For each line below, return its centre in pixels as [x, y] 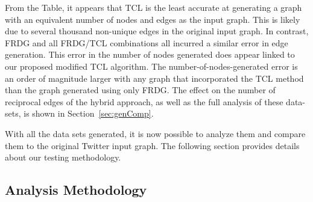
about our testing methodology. [63, 157]
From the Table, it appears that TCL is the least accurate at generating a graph [153, 7]
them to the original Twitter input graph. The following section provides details [152, 145]
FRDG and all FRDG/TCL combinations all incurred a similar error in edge [147, 42]
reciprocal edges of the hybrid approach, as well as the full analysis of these [144, 101]
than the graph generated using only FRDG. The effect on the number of [140, 90]
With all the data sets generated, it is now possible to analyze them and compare [155, 133]
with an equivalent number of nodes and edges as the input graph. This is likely [153, 19]
